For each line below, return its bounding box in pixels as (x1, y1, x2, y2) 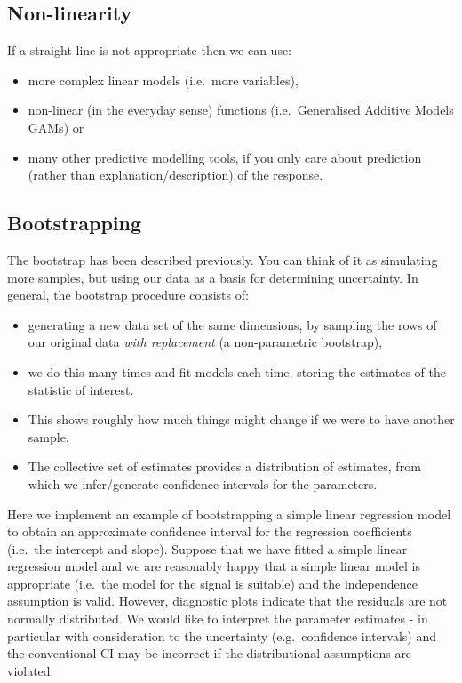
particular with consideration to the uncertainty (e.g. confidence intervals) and (7, 626, 436, 645)
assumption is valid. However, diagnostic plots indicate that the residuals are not (7, 591, 448, 610)
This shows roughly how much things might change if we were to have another (28, 410, 455, 429)
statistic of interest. (28, 380, 134, 398)
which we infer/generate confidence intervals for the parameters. (28, 474, 378, 493)
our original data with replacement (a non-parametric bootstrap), (28, 333, 383, 351)
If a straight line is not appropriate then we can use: (7, 41, 292, 60)
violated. (7, 661, 54, 679)
